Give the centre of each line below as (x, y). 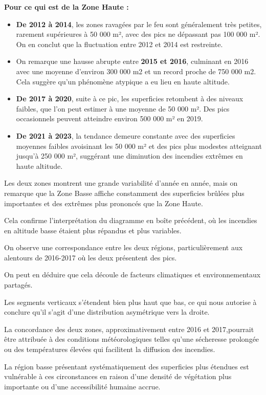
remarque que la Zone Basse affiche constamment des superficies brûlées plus (124, 193)
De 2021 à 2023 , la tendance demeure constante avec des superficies (126, 135)
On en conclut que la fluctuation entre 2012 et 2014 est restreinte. (119, 44)
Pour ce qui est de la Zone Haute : (66, 7)
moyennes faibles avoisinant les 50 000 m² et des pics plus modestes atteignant (139, 146)
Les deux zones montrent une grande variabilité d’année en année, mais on (121, 183)
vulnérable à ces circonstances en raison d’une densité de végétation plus (118, 376)
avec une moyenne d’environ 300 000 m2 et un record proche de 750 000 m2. (136, 71)
